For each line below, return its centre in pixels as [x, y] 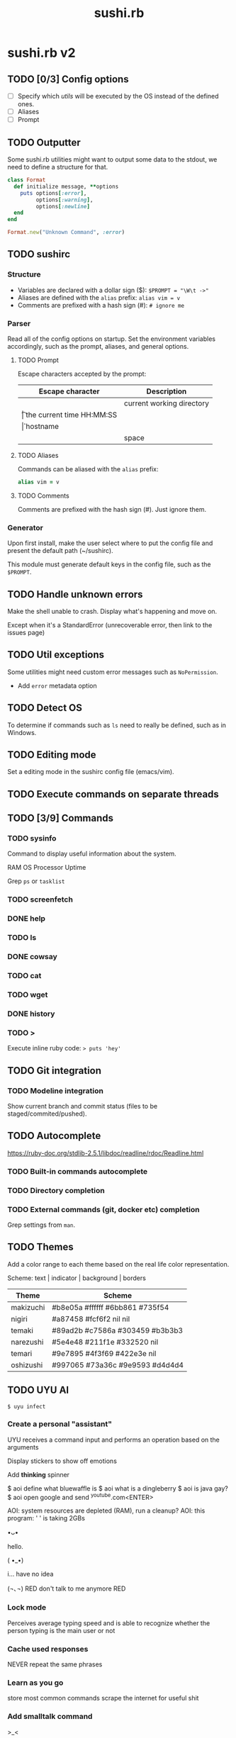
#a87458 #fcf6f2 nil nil [91, 1318]
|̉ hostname [40, 426]
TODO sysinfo [32, 839]
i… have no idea [30, 1574]
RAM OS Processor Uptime [47, 868]
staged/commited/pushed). [47, 1114]
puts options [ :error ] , [54, 193]
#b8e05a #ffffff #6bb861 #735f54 [111, 1307]
